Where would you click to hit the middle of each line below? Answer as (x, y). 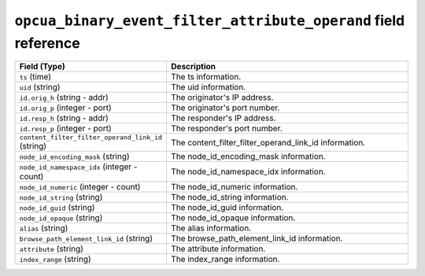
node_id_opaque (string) (61, 218)
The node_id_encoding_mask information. (248, 156)
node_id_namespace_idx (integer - (78, 167)
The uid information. (208, 87)
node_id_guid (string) (57, 208)
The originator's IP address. (222, 98)
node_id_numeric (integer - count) (80, 187)
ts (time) (35, 77)
